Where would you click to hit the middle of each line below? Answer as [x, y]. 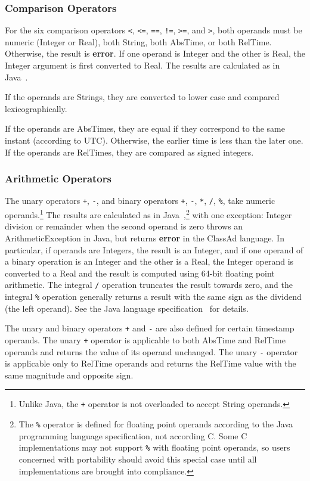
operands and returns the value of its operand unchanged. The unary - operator [151, 351]
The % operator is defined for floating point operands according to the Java [156, 424]
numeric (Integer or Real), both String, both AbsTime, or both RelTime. [138, 41]
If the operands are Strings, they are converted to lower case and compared [142, 97]
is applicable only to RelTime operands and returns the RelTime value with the [151, 363]
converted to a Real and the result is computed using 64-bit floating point [140, 273]
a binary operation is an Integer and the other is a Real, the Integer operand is [149, 261]
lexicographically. [36, 108]
